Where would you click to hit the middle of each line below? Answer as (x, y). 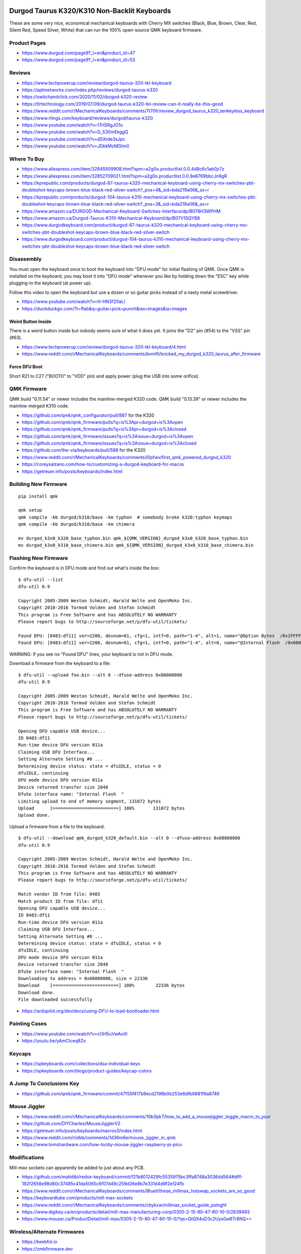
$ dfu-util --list (41, 580)
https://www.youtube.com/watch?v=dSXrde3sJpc (73, 139)
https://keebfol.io (40, 1242)
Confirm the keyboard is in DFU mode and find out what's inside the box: (85, 568)
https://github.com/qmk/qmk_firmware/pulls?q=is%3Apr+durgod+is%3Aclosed (104, 429)
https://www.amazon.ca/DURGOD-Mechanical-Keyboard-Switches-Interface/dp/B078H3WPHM (121, 211)
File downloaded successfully (55, 1000)
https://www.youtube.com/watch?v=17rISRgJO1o (72, 125)
